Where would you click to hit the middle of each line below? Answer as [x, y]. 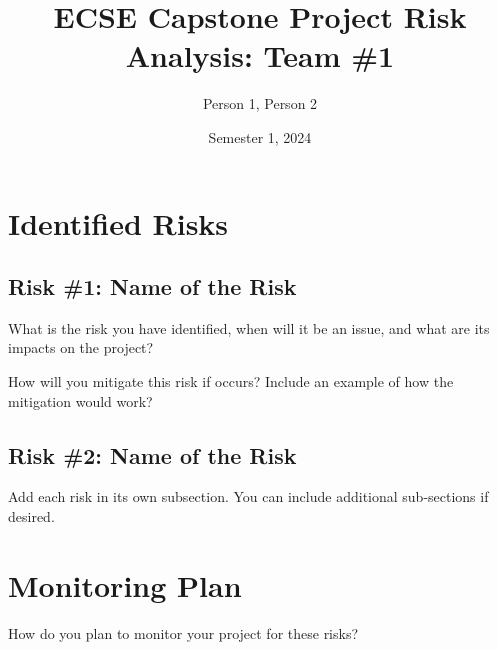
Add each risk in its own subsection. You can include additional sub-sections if [248, 496]
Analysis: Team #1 [260, 55]
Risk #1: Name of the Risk [152, 286]
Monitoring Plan [125, 584]
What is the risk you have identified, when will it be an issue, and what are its [249, 327]
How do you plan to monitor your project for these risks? [183, 632]
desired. [31, 516]
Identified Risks [118, 222]
